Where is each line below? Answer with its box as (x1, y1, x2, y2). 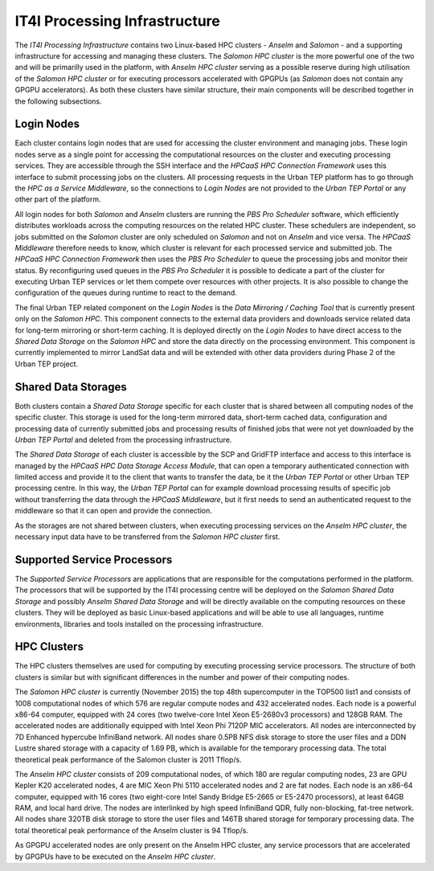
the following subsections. (14, 96, 102, 106)
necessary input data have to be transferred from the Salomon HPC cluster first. (14, 532, 280, 542)
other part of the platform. (14, 194, 101, 204)
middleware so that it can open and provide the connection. (14, 506, 212, 516)
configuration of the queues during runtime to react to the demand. (14, 288, 237, 297)
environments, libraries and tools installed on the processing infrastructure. (14, 619, 264, 628)
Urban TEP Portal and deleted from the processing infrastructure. (14, 435, 232, 444)
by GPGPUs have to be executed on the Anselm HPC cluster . (14, 852, 216, 861)
